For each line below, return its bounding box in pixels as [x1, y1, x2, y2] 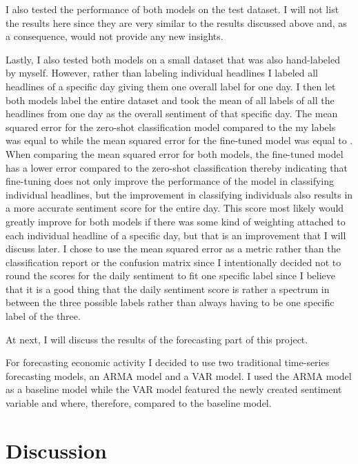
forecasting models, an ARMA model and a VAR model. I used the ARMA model [6, 368, 352, 383]
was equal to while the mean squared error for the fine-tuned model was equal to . [6, 133, 353, 148]
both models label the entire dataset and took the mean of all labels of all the [6, 92, 335, 107]
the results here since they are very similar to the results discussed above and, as [6, 15, 347, 30]
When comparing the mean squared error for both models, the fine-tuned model [6, 146, 344, 161]
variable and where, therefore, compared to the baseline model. [6, 396, 272, 410]
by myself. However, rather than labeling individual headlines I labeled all [6, 65, 318, 80]
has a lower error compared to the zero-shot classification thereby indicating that [6, 160, 348, 174]
